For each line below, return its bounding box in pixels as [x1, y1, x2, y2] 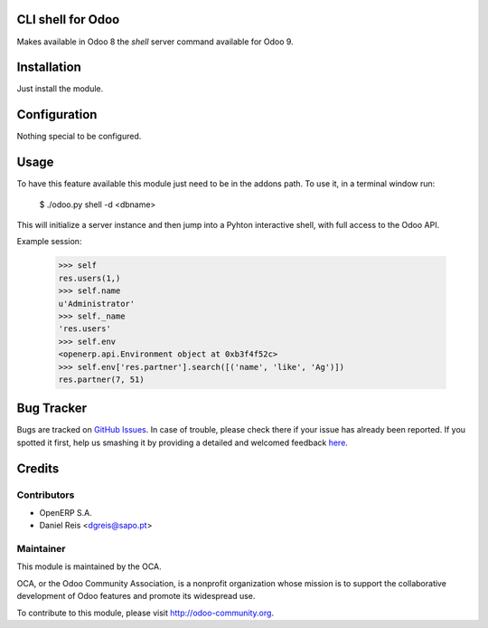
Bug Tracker [16, 401, 88, 416]
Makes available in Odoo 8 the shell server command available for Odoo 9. [16, 36, 294, 47]
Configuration [16, 107, 98, 122]
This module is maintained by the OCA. [16, 561, 162, 572]
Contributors [16, 489, 75, 501]
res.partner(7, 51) [58, 374, 145, 385]
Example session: [16, 236, 82, 247]
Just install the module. [16, 83, 104, 94]
